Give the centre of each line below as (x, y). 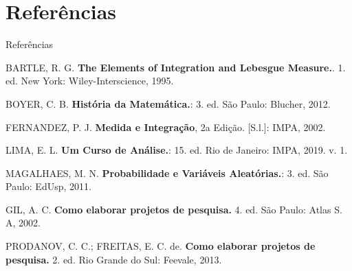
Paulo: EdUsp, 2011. (48, 186)
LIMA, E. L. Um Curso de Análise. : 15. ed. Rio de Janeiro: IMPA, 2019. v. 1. (177, 150)
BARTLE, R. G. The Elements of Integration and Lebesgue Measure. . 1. (176, 67)
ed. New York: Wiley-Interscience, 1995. (90, 81)
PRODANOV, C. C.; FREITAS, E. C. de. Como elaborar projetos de (161, 246)
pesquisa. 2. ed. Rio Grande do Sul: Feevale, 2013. (114, 259)
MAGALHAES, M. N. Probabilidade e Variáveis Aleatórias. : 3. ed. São (167, 173)
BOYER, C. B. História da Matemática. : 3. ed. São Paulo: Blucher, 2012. (168, 103)
